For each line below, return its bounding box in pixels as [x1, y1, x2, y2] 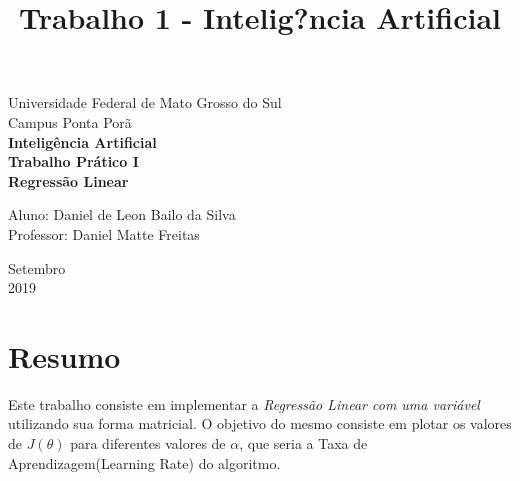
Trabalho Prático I [8, 151, 139, 172]
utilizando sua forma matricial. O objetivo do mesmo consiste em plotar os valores [8, 413, 512, 434]
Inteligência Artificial [8, 131, 157, 152]
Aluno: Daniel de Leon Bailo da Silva [8, 204, 236, 225]
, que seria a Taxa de [239, 433, 368, 454]
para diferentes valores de [70, 433, 226, 454]
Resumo [8, 335, 121, 376]
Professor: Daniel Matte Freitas [8, 223, 200, 244]
